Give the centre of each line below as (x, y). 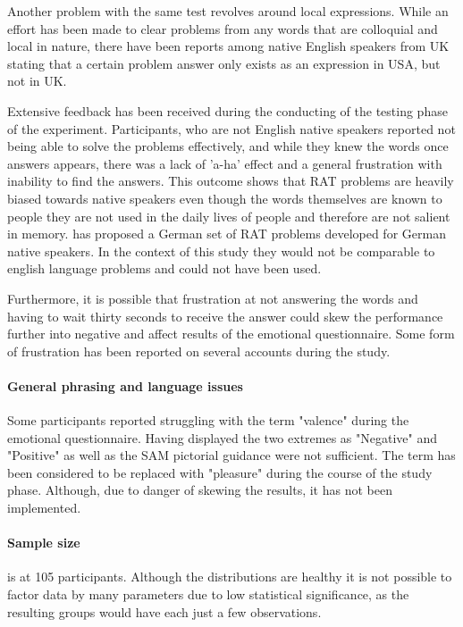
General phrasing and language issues (125, 385)
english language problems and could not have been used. (164, 268)
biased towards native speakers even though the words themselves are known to (225, 198)
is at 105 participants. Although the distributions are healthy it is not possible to (230, 577)
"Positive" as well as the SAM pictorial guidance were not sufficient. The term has (231, 455)
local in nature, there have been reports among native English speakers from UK (228, 46)
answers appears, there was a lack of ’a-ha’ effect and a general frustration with (225, 163)
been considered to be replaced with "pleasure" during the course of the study (220, 472)
